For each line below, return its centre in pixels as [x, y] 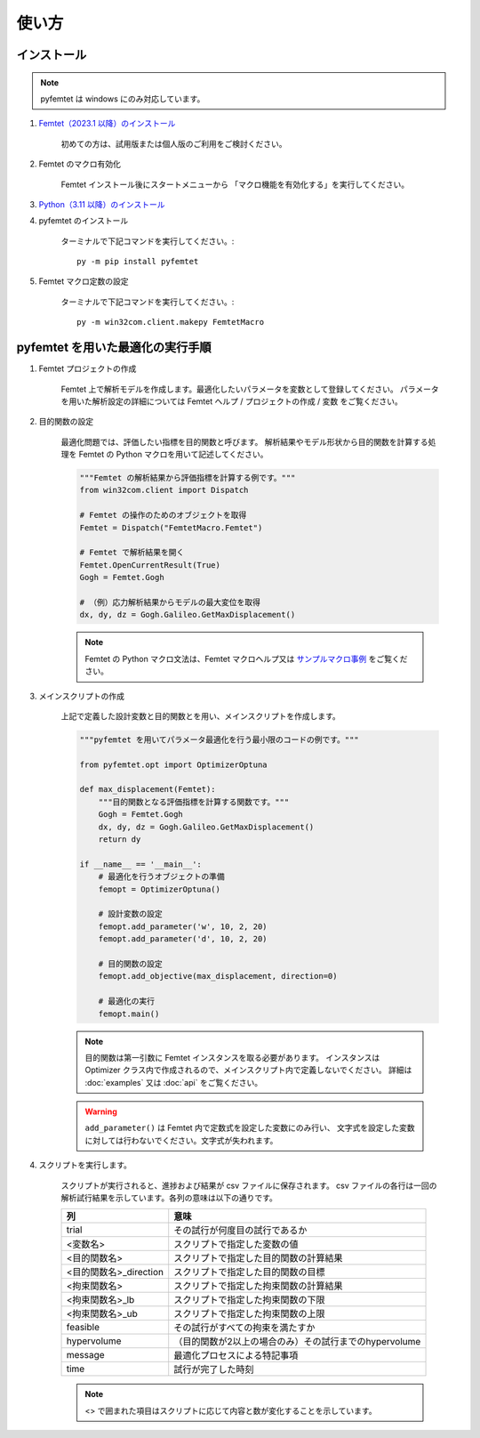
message [86, 1355]
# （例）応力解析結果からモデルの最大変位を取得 [170, 602]
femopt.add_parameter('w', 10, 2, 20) [183, 926]
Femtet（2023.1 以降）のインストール [107, 124]
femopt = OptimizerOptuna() [160, 889]
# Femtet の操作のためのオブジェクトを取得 [163, 515]
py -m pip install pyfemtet [138, 262]
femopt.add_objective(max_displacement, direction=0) [218, 976]
